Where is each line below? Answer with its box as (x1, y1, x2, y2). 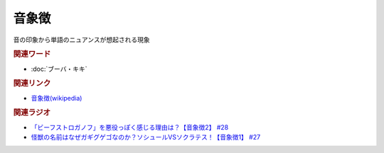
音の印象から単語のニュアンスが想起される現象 (13, 35, 150, 44)
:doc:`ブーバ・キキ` (31, 64, 87, 73)
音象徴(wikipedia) (31, 93, 82, 102)
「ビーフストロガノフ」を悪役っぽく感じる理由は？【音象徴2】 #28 (31, 123, 229, 131)
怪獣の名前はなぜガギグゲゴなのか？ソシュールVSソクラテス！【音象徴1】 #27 (31, 133, 261, 142)
